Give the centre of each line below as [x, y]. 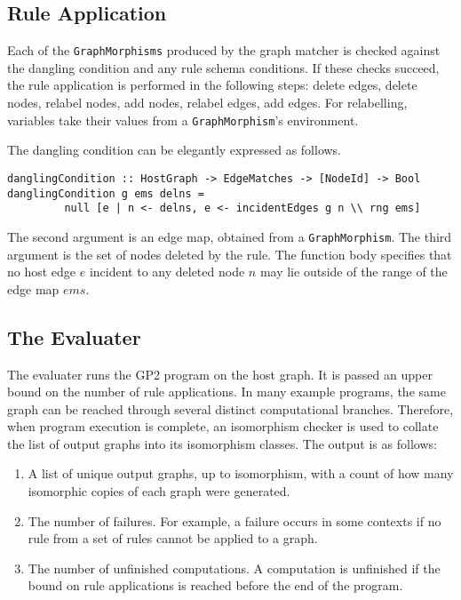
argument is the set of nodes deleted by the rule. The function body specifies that [230, 254]
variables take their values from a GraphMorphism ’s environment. [183, 120]
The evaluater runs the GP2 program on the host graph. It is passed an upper [220, 374]
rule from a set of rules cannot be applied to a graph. [173, 538]
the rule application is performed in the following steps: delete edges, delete [212, 85]
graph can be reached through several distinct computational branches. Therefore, [230, 408]
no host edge [42, 272]
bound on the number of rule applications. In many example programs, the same [227, 392]
